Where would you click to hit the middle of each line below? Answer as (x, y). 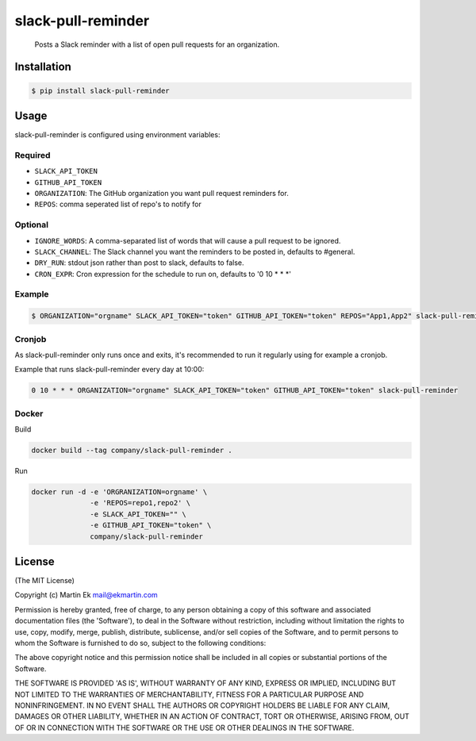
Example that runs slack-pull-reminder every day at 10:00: (109, 370)
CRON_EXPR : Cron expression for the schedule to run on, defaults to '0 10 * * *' (163, 274)
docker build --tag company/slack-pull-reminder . (132, 451)
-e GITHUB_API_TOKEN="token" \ (151, 525)
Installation (43, 67)
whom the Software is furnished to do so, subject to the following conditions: (140, 643)
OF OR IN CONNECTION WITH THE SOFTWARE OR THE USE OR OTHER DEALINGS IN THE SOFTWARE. (184, 728)
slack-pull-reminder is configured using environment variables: (117, 135)
